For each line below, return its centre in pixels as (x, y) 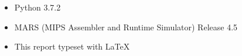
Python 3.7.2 (38, 7)
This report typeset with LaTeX (72, 46)
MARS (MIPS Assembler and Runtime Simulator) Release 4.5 (126, 27)
